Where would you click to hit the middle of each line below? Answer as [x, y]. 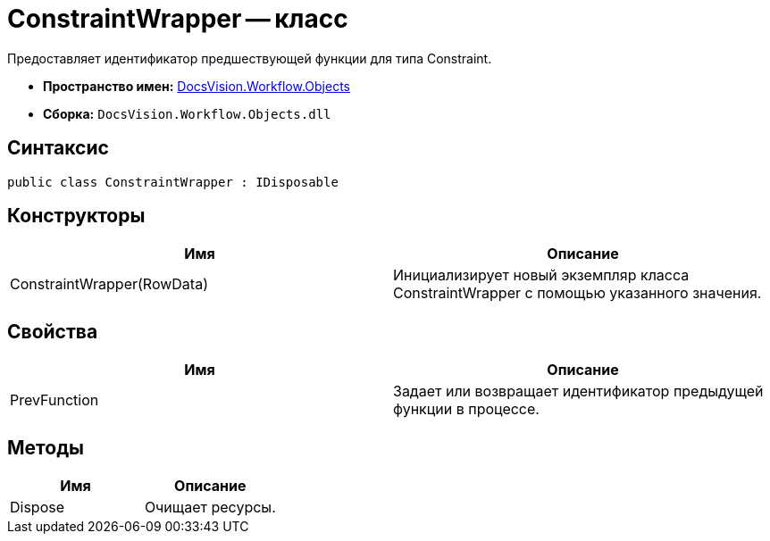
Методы [46, 447]
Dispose [38, 508]
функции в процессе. [466, 409]
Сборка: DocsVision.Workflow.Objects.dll [187, 113]
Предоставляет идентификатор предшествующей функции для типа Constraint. [250, 58]
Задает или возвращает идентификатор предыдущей [578, 391]
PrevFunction [54, 400]
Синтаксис [58, 148]
